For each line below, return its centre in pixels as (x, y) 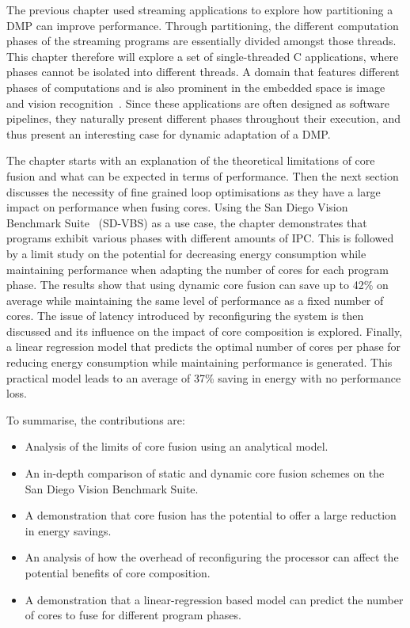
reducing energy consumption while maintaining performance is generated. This (199, 362)
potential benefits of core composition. (118, 573)
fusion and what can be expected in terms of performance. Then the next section (203, 175)
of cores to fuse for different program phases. (133, 615)
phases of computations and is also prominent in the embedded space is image (196, 87)
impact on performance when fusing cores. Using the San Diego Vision (177, 207)
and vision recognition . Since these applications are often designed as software (198, 103)
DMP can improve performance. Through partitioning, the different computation (203, 25)
